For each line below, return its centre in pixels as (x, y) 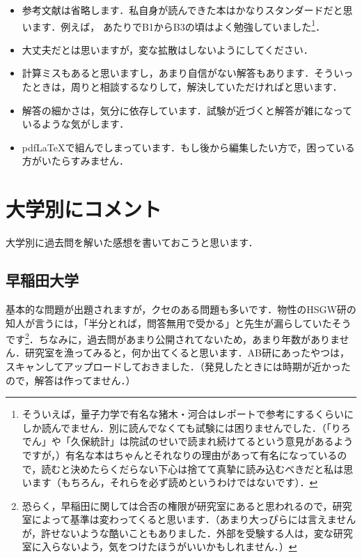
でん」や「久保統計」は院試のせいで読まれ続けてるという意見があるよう (188, 441)
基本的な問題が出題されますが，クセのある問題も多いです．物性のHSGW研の (181, 309)
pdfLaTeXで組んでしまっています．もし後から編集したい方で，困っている (188, 147)
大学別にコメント (84, 209)
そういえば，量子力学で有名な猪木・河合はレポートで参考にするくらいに (188, 414)
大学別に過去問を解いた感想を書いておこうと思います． (132, 242)
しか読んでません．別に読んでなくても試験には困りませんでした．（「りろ (186, 427)
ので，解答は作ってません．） (71, 380)
